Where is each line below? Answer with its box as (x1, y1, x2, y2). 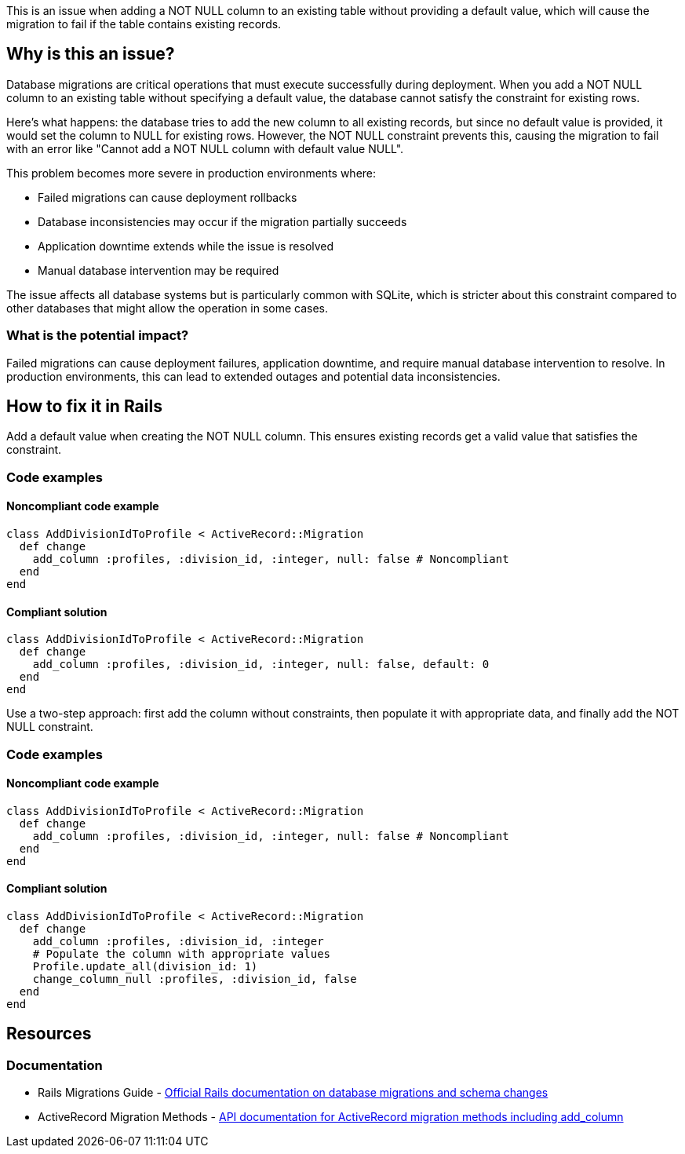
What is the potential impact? (6, 327, 189, 344)
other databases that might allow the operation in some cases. (6, 301, 328, 315)
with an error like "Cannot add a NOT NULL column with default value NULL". (6, 141, 404, 155)
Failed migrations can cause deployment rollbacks (38, 190, 297, 204)
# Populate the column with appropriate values (32, 948, 331, 961)
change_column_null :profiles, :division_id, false (32, 973, 357, 986)
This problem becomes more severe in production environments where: (6, 166, 377, 180)
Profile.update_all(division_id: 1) (32, 960, 258, 973)
